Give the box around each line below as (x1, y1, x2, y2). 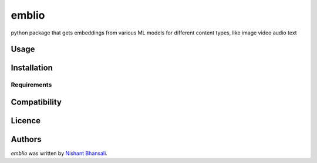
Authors (11, 134, 42, 144)
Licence (11, 116, 41, 126)
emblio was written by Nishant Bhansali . (11, 150, 108, 157)
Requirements (11, 81, 52, 89)
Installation (11, 63, 53, 73)
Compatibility (11, 97, 62, 107)
